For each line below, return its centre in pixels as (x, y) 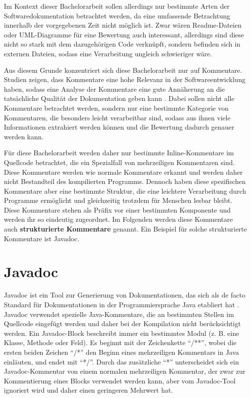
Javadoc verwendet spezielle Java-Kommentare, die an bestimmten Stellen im (119, 314)
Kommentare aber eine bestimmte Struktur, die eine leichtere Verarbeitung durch (125, 191)
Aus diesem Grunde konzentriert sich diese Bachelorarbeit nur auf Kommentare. (123, 70)
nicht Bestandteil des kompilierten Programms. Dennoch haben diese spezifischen (125, 181)
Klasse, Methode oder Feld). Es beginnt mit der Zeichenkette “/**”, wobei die (120, 342)
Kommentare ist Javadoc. (42, 238)
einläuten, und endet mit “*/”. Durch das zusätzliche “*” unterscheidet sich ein (121, 361)
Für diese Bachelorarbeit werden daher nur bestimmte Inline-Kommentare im (119, 153)
